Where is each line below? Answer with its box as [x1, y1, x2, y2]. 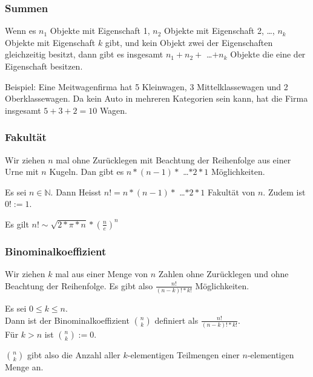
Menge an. [5, 361, 44, 373]
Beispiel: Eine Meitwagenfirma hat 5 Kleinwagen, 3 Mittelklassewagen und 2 [5, 80, 288, 93]
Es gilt [5, 217, 29, 230]
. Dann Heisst [50, 185, 102, 198]
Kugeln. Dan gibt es [49, 165, 124, 178]
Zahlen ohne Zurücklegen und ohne [158, 267, 289, 280]
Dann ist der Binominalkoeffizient [5, 313, 130, 326]
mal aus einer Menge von [55, 267, 148, 280]
